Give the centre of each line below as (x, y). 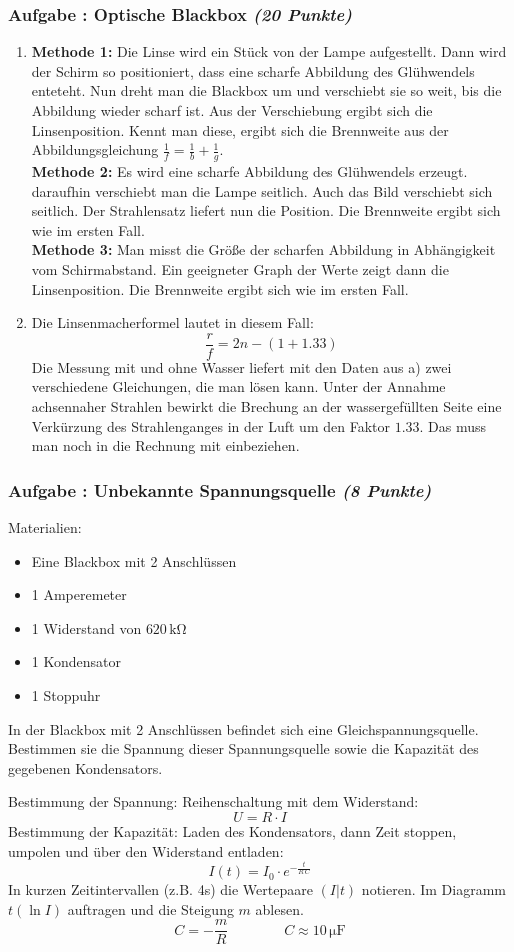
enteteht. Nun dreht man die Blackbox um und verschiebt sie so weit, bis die (266, 90)
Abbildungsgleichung (95, 149)
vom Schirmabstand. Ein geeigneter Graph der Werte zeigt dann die (240, 268)
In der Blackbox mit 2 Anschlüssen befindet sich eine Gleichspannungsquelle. (243, 728)
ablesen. (279, 908)
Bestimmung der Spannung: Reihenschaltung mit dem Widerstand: (213, 801)
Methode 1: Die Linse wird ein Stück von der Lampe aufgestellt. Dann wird (269, 51)
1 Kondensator (76, 661)
